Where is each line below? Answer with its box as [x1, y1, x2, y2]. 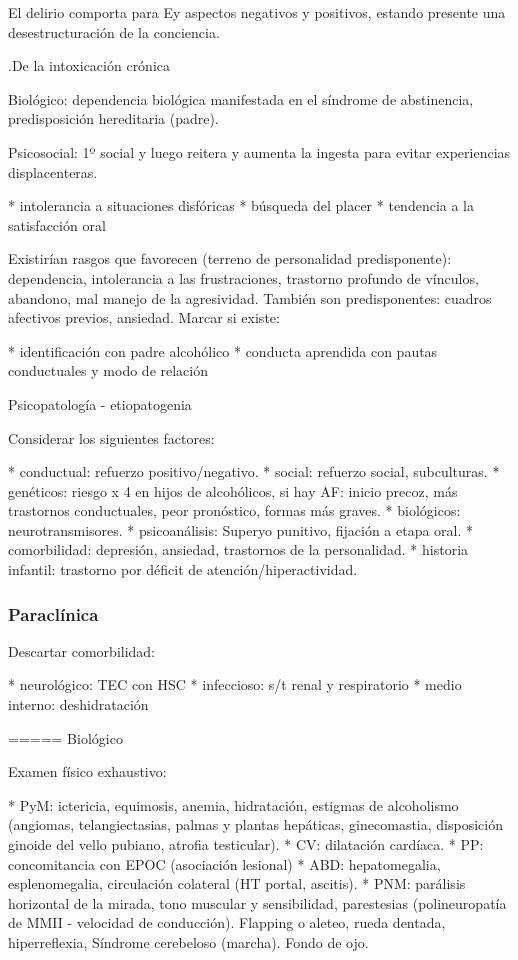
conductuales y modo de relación [8, 360, 209, 381]
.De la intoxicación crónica [8, 55, 171, 76]
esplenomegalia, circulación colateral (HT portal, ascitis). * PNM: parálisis [8, 873, 466, 894]
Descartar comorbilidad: [8, 640, 156, 661]
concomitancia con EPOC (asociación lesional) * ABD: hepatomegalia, [8, 853, 441, 874]
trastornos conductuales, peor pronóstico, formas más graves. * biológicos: [8, 500, 461, 521]
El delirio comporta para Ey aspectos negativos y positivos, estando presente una [8, 2, 506, 22]
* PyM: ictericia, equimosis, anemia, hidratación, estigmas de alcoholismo [8, 794, 459, 815]
